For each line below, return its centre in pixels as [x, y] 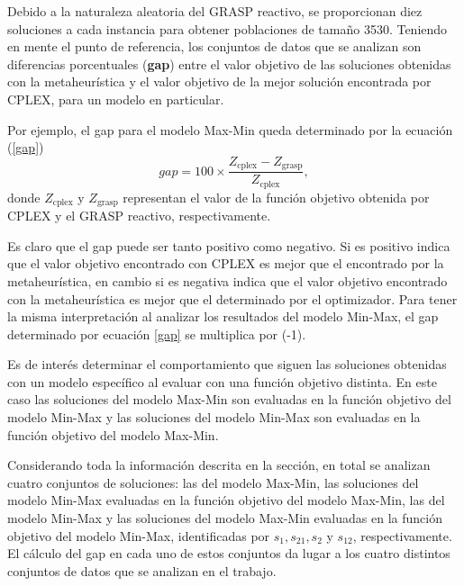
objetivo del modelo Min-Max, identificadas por [139, 535]
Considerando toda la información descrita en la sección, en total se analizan [219, 465]
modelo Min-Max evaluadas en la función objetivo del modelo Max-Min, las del [226, 500]
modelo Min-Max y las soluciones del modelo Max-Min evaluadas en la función [225, 518]
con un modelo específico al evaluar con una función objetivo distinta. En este [222, 381]
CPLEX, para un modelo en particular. [116, 99]
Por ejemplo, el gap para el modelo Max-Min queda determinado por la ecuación [230, 129]
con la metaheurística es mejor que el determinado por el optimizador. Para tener [232, 298]
